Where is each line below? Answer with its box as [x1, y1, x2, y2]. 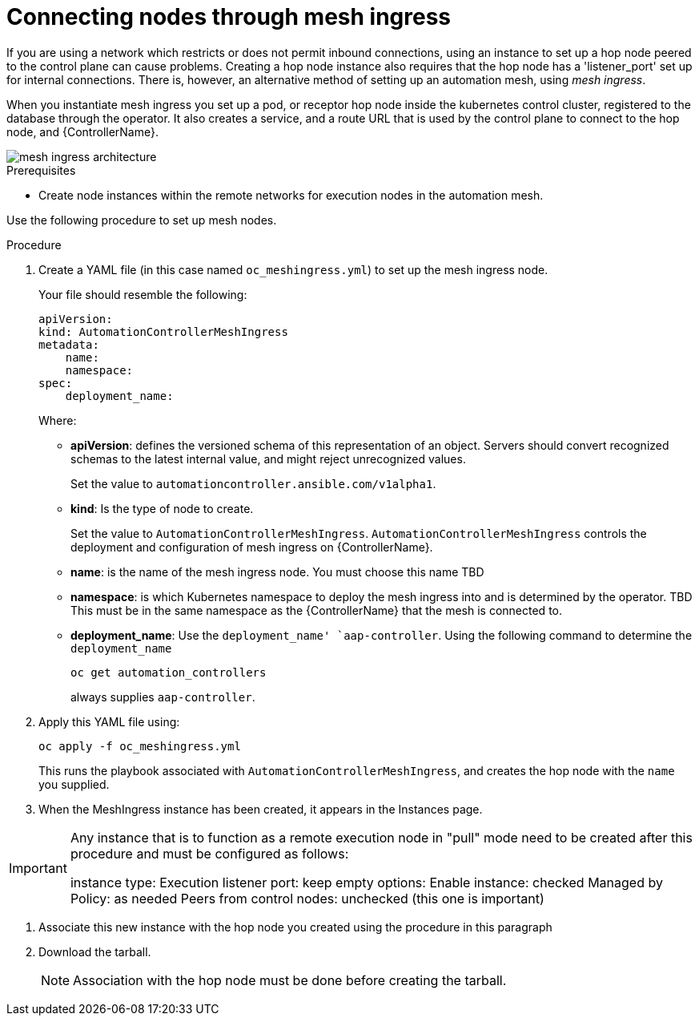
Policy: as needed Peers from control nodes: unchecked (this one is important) [70, 890, 544, 907]
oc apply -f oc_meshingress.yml [38, 739, 241, 753]
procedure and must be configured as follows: [70, 845, 349, 862]
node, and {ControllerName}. [6, 124, 159, 139]
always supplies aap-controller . [70, 689, 255, 704]
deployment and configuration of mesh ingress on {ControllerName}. [70, 539, 433, 554]
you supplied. [38, 777, 110, 791]
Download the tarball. [38, 944, 151, 959]
